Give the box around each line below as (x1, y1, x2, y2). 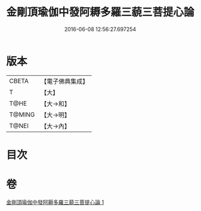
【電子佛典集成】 (41, 77, 89, 85)
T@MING (9, 110, 35, 118)
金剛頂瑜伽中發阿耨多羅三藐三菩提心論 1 (6, 198, 104, 206)
